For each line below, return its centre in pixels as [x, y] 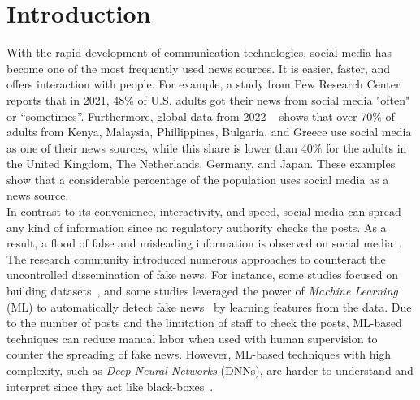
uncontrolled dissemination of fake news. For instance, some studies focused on [202, 275]
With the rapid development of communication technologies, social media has [199, 52]
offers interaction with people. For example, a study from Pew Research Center [204, 84]
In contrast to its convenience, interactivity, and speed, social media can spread [204, 211]
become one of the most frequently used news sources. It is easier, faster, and [199, 68]
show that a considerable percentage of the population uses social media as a [198, 179]
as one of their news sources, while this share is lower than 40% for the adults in [207, 147]
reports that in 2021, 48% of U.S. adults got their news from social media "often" [208, 99]
